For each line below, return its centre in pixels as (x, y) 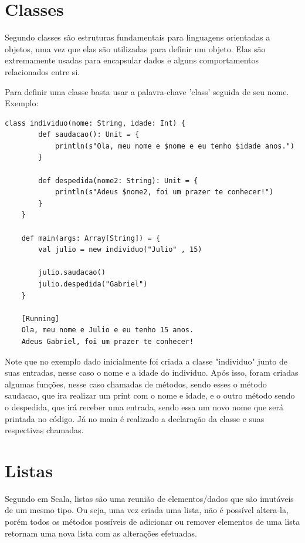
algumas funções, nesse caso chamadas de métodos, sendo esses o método (136, 384)
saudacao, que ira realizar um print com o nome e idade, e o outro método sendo (150, 395)
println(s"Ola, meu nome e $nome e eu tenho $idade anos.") (174, 146)
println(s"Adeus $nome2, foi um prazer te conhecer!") (164, 192)
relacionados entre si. (43, 71)
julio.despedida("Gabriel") (93, 284)
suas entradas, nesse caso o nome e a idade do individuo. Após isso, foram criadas (152, 372)
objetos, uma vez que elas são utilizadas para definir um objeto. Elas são (135, 48)
